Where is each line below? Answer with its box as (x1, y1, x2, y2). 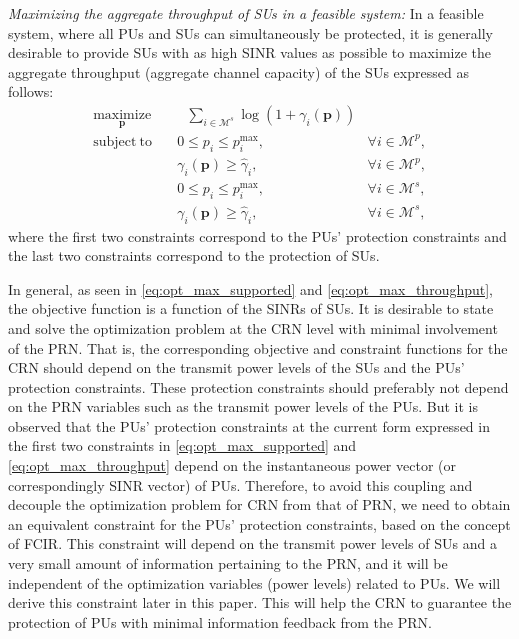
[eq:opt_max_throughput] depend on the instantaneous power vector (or (8, 455, 456, 476)
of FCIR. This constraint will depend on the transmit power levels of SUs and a (8, 533, 497, 554)
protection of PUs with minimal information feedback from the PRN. (8, 611, 432, 632)
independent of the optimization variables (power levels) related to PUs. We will (8, 572, 501, 593)
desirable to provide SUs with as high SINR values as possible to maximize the (8, 42, 491, 63)
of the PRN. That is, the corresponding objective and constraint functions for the (8, 337, 508, 358)
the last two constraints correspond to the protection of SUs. (8, 245, 380, 266)
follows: (8, 81, 54, 102)
